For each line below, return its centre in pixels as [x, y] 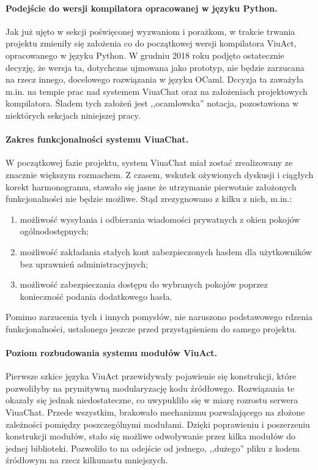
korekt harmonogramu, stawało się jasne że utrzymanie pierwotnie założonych [151, 186]
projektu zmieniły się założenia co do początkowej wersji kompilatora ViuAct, [151, 43]
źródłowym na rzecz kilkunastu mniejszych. [87, 460]
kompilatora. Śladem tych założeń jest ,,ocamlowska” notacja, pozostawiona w [152, 103]
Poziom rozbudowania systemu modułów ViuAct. [112, 353]
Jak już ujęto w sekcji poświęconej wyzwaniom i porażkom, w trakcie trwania [150, 31]
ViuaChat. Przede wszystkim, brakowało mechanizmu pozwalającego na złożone [155, 412]
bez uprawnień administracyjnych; [84, 263]
